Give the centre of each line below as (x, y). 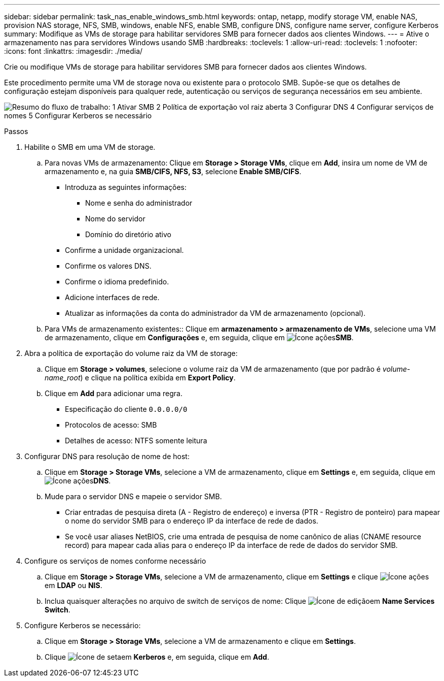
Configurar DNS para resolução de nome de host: (107, 456)
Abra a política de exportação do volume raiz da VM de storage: (131, 353)
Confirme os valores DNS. (108, 266)
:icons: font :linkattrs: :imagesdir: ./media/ (73, 51)
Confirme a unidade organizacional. (124, 250)
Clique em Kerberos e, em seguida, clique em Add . (157, 657)
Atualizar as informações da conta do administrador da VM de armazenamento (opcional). (215, 313)
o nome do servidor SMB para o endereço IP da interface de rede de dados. (192, 521)
